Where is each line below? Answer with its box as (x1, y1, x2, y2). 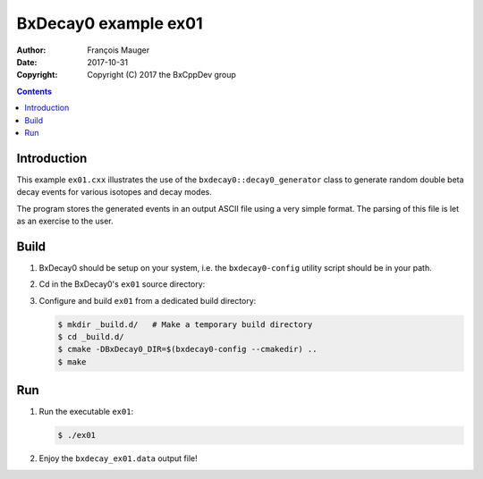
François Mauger (87, 45, 150, 55)
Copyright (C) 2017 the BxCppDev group (87, 70, 237, 80)
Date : (16, 56, 38, 67)
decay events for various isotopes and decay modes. (16, 187, 212, 197)
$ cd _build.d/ (57, 332, 124, 342)
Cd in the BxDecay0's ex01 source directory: (38, 279, 206, 290)
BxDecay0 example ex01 (16, 13, 203, 33)
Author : (16, 45, 47, 55)
